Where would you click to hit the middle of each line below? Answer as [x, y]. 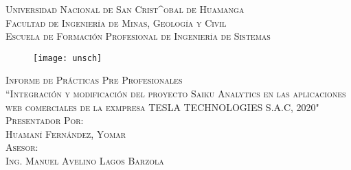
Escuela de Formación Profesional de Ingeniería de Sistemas [138, 36]
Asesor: [22, 147]
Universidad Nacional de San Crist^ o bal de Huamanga [125, 9]
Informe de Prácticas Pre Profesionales [94, 80]
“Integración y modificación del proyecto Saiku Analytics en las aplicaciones [176, 94]
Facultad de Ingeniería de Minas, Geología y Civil [116, 22]
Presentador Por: [45, 120]
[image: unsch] [68, 58]
